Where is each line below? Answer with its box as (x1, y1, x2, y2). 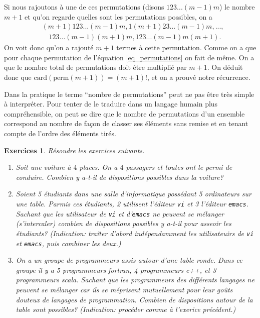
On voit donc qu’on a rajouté (4, 42, 94, 53)
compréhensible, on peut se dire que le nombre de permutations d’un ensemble (4, 108, 245, 119)
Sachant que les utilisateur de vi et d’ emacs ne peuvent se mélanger (16, 208, 224, 219)
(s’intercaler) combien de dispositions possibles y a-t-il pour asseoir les (16, 218, 231, 229)
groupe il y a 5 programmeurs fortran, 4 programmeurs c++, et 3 (16, 264, 216, 275)
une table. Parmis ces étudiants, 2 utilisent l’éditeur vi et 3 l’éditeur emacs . (16, 198, 249, 208)
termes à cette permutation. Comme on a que (116, 42, 256, 53)
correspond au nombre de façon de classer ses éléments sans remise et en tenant (4, 118, 248, 129)
